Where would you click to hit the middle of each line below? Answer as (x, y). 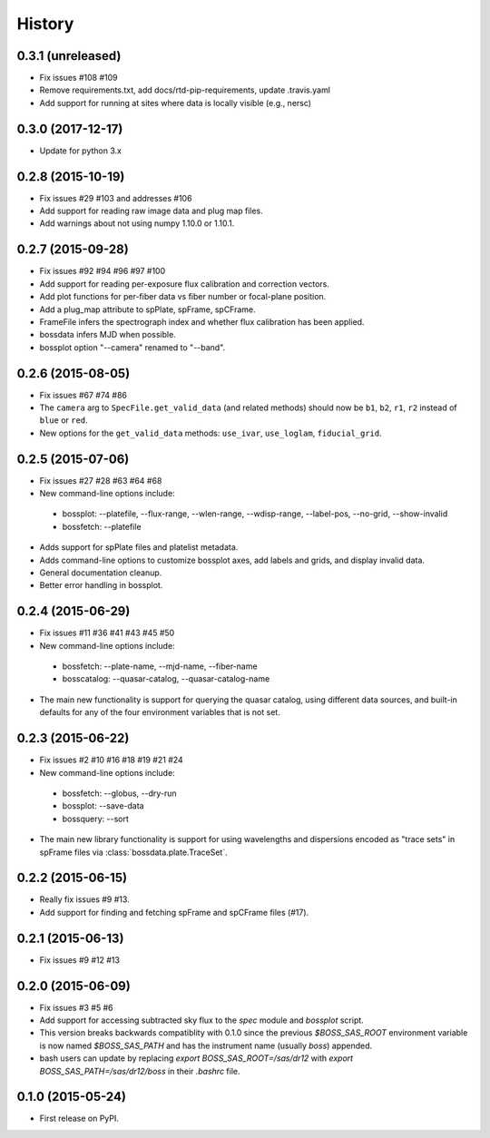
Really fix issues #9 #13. (85, 899)
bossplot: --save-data (103, 806)
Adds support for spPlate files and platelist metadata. (139, 547)
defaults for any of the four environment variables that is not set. (160, 712)
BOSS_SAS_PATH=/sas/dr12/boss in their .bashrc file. (140, 1071)
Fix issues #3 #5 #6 (76, 1007)
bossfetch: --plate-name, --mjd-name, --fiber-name (160, 666)
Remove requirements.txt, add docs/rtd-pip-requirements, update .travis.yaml (185, 90)
